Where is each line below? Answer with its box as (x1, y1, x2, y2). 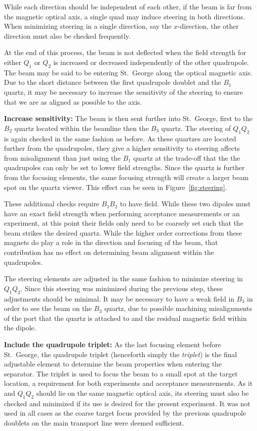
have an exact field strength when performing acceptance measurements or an (4, 208, 240, 218)
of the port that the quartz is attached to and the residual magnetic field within (4, 312, 247, 323)
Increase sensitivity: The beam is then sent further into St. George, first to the (4, 113, 253, 123)
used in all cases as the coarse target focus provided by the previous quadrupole (4, 408, 246, 418)
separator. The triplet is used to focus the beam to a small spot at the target (4, 368, 238, 378)
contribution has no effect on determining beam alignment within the (4, 247, 214, 257)
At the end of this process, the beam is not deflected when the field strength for (4, 47, 246, 58)
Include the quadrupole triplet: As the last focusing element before (4, 339, 221, 350)
